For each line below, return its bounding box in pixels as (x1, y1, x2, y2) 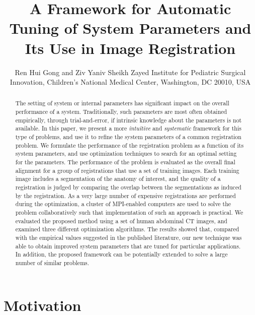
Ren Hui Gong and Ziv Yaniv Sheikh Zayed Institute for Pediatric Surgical (15, 67, 246, 77)
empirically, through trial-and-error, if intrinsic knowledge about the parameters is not (15, 115, 242, 124)
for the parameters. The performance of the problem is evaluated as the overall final (15, 158, 235, 166)
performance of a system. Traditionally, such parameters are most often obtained (15, 107, 227, 116)
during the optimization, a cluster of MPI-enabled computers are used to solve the (15, 200, 231, 208)
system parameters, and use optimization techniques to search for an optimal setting (15, 149, 237, 158)
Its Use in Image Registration (25, 37, 236, 58)
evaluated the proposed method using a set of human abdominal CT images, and (15, 216, 227, 225)
